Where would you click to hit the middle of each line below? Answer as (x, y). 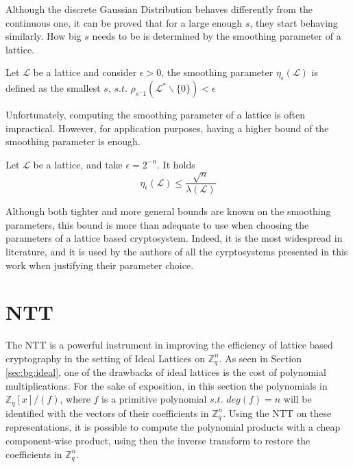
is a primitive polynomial (154, 399)
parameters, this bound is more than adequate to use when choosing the (157, 224)
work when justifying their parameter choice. (100, 265)
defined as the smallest (53, 88)
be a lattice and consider (85, 72)
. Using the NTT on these (277, 413)
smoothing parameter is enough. (73, 141)
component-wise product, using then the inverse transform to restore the (158, 440)
